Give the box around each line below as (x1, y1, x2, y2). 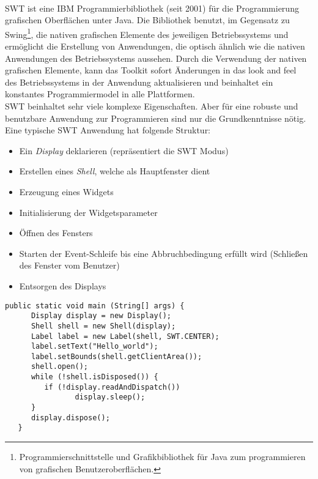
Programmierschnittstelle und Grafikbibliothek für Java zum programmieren (19, 450, 306, 463)
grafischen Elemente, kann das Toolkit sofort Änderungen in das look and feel (5, 64, 297, 76)
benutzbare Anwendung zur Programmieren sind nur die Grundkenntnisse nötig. (5, 111, 306, 124)
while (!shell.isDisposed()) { (31, 373, 158, 382)
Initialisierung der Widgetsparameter (19, 206, 158, 218)
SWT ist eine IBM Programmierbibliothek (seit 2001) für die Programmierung (5, 1, 299, 14)
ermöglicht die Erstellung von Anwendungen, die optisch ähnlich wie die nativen (5, 40, 305, 53)
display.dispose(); (31, 413, 110, 422)
